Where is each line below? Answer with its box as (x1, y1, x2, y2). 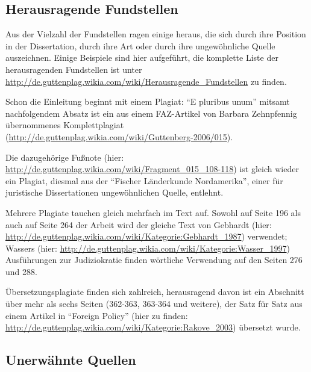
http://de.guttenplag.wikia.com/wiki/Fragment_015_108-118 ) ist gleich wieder (5, 163, 299, 175)
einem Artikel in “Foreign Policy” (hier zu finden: (5, 309, 188, 321)
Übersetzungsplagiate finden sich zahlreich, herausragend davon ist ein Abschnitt (5, 285, 304, 298)
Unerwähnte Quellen (5, 350, 136, 369)
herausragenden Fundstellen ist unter (5, 63, 142, 75)
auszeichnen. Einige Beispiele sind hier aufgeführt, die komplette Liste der (5, 51, 278, 64)
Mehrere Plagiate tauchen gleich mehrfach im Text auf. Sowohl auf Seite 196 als (5, 206, 301, 219)
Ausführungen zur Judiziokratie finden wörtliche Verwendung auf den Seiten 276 (5, 253, 303, 266)
